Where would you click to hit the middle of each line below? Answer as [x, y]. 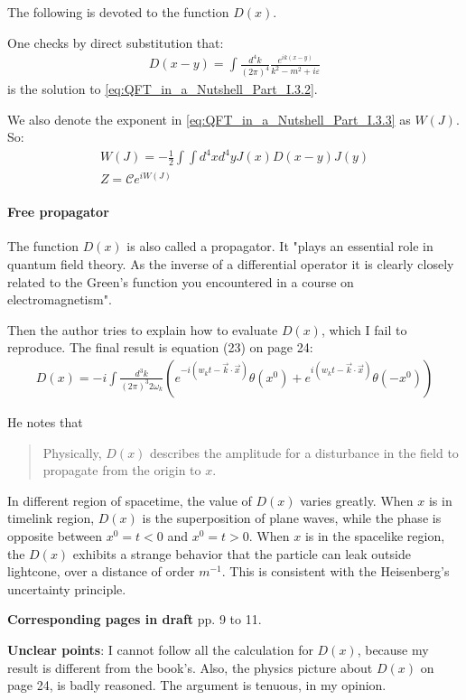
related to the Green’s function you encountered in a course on [181, 281]
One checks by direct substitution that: [116, 42]
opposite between [55, 535]
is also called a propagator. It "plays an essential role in [280, 246]
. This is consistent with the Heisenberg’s [336, 571]
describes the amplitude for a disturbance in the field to [304, 452]
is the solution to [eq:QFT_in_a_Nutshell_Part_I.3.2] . [163, 89]
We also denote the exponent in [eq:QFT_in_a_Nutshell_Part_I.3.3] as [209, 119]
